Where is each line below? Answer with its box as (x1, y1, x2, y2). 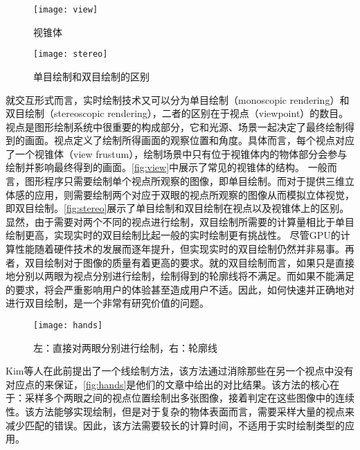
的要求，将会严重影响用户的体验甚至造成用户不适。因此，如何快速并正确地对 (6, 282, 354, 296)
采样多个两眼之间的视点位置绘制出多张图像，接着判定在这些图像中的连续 (24, 390, 354, 405)
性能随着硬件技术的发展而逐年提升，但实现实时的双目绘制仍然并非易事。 (15, 242, 345, 256)
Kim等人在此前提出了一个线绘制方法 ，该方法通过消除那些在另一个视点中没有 (6, 363, 354, 378)
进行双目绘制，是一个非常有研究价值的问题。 (6, 296, 209, 310)
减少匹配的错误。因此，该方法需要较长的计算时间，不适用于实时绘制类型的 (6, 417, 345, 432)
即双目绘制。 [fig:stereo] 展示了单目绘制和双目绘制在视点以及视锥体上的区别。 (6, 201, 350, 215)
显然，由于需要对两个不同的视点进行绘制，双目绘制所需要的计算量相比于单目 (6, 214, 354, 228)
